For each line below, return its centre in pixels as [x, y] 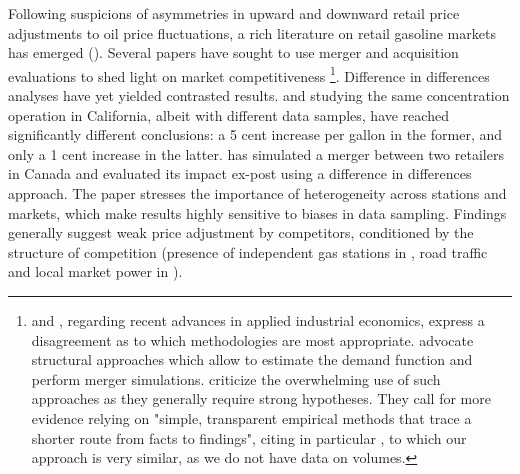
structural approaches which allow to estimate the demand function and [252, 359]
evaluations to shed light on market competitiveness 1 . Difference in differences [249, 74]
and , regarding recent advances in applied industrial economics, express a [258, 319]
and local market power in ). [95, 271]
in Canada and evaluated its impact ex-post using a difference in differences [240, 173]
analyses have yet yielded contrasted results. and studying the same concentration [259, 95]
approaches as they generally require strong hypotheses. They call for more [261, 398]
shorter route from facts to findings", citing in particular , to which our [249, 437]
